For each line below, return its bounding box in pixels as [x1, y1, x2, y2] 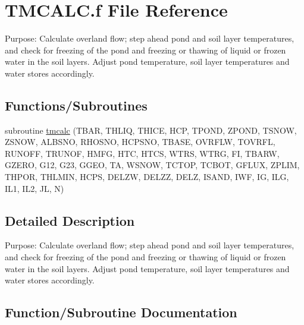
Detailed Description [5, 211, 135, 229]
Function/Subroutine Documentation [5, 303, 237, 321]
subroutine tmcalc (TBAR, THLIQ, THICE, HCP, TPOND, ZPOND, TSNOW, [5, 124, 297, 136]
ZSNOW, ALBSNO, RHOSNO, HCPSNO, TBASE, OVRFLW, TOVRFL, [5, 135, 275, 148]
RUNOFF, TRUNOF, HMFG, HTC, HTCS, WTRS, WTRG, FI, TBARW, [5, 147, 280, 159]
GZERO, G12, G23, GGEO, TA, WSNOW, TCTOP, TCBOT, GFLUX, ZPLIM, [5, 159, 300, 171]
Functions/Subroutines [5, 96, 148, 114]
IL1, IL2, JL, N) [5, 182, 64, 194]
